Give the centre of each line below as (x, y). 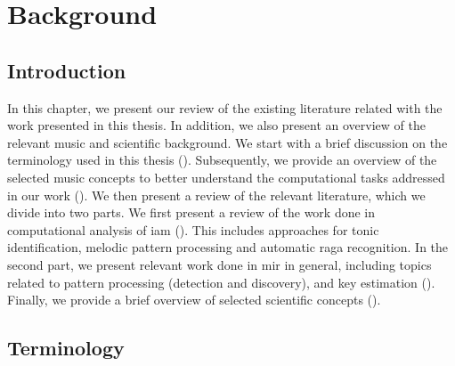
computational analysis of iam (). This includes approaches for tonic (193, 229)
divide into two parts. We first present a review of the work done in (191, 212)
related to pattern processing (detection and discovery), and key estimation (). (221, 282)
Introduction (67, 70)
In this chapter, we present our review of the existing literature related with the (225, 107)
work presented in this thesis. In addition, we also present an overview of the (216, 125)
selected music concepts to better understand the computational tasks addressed (226, 177)
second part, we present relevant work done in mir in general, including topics (219, 264)
